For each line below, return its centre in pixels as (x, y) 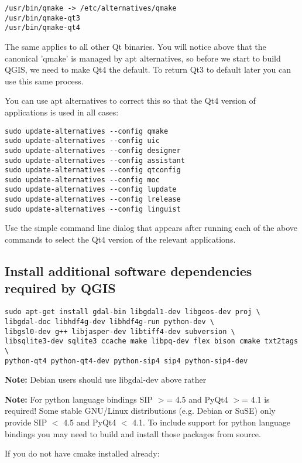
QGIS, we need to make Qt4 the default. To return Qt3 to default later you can (148, 69)
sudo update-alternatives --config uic (82, 141)
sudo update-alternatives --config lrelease (93, 200)
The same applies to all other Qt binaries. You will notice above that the (135, 46)
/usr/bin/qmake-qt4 (42, 28)
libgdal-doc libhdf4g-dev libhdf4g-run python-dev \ (109, 321)
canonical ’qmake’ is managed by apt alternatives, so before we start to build (143, 58)
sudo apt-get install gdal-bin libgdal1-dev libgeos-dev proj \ (133, 312)
